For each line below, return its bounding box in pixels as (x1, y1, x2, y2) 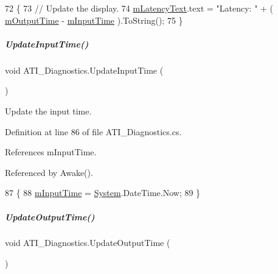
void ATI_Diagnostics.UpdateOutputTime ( (5, 236, 170, 249)
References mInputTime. (5, 146, 97, 158)
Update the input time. (5, 104, 92, 117)
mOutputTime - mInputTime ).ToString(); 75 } (5, 13, 183, 26)
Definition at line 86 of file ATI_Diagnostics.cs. (5, 125, 182, 138)
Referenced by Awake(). (5, 166, 93, 178)
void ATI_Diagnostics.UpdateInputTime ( (5, 63, 164, 76)
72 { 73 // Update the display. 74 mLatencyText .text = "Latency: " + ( (5, 2, 274, 14)
